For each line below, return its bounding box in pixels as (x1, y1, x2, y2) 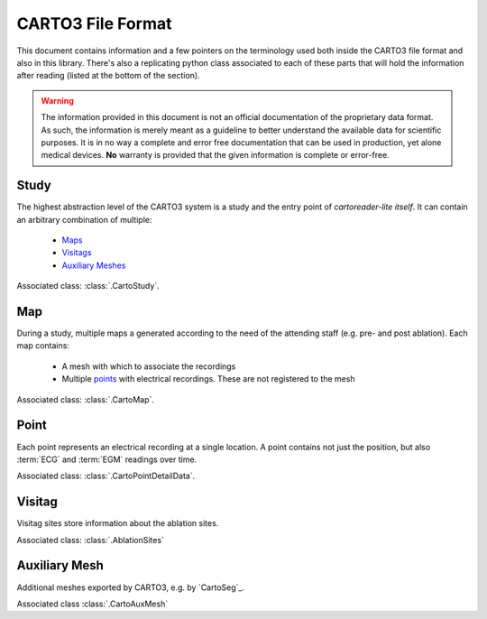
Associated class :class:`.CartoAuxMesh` (16, 598, 169, 609)
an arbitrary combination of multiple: (16, 214, 152, 225)
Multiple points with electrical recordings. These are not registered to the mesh (61, 374, 355, 384)
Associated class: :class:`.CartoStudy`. (16, 281, 160, 291)
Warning (41, 95, 74, 106)
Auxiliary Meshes (61, 260, 126, 271)
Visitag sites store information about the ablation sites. (16, 518, 219, 529)
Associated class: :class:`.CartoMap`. (16, 393, 155, 405)
